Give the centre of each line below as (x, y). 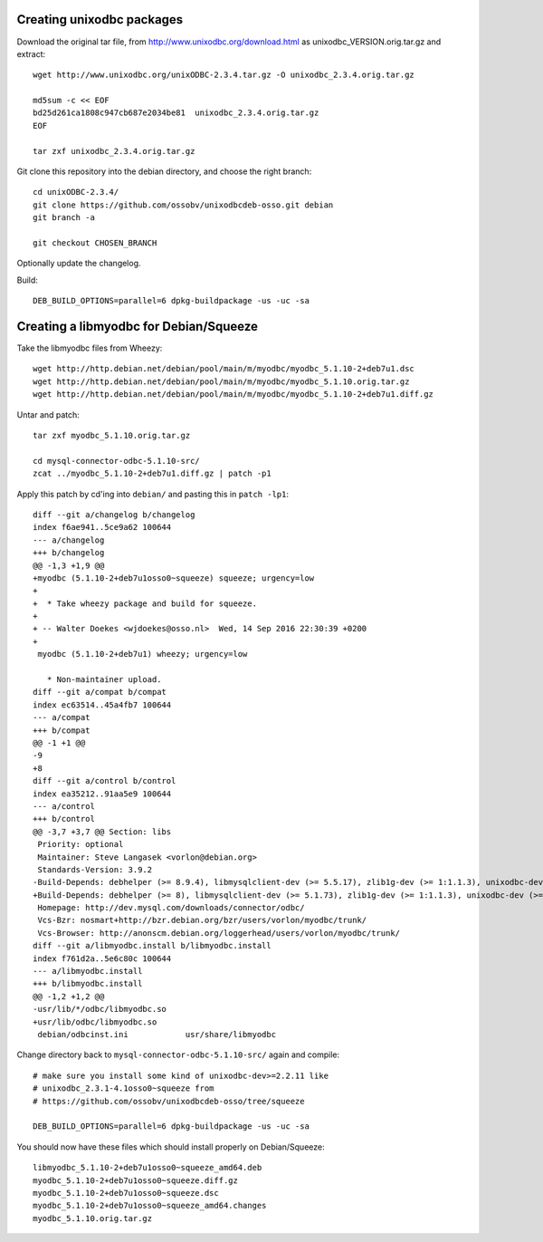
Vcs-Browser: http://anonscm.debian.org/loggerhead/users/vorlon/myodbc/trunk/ (219, 933)
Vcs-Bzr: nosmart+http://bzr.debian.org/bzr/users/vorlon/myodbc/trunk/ (202, 920)
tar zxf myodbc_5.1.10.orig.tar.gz (112, 436)
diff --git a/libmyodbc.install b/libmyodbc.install (152, 946)
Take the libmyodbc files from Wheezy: (90, 348)
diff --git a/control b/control (105, 781)
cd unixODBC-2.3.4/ (76, 192)
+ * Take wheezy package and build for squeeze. (145, 603)
